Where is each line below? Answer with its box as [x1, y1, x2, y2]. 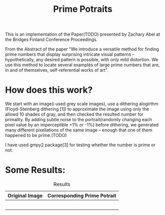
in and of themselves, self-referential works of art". [5, 67, 109, 73]
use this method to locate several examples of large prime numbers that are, [5, 62, 160, 68]
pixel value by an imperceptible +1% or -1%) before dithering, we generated [5, 122, 159, 128]
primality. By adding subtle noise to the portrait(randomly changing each [5, 117, 152, 123]
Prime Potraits [53, 3, 113, 15]
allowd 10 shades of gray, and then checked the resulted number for [5, 111, 144, 117]
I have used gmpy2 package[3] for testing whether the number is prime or [5, 142, 156, 148]
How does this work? [5, 85, 93, 96]
